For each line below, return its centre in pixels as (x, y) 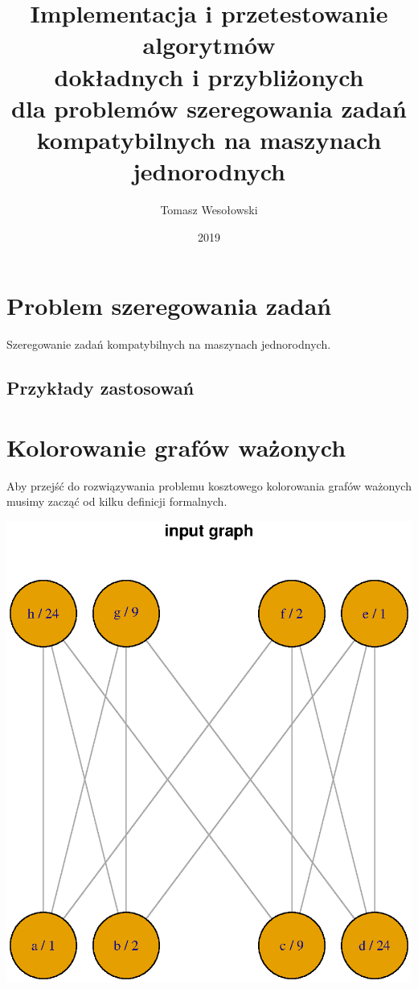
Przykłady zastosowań (100, 388)
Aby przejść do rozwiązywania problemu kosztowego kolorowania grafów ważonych (209, 485)
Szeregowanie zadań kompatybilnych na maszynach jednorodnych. (169, 344)
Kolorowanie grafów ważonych (176, 447)
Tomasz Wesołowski (209, 210)
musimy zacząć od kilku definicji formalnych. (117, 501)
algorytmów (209, 45)
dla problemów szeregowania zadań (209, 108)
